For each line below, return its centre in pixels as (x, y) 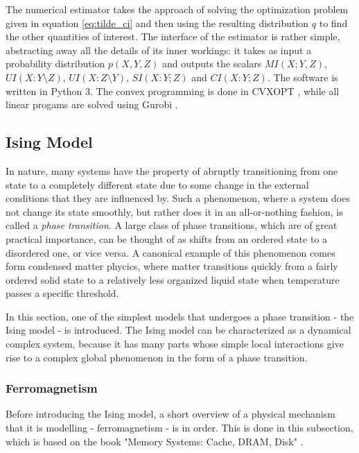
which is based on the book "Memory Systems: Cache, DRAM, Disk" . (155, 441)
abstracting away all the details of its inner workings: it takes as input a (159, 50)
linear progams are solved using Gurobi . (92, 104)
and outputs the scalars (212, 63)
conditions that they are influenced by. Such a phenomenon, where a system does (178, 198)
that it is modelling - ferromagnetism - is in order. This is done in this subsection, (179, 428)
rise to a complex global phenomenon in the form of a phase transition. (157, 357)
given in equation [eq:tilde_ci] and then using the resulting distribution (157, 23)
